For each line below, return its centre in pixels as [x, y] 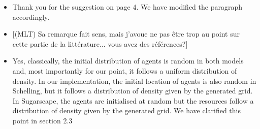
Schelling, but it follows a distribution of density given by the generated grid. [133, 91]
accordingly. [31, 17]
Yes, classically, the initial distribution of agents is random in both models [128, 61]
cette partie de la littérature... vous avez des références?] [100, 43]
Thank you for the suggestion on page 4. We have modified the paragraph [127, 7]
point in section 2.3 [42, 120]
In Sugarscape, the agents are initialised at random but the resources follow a [133, 100]
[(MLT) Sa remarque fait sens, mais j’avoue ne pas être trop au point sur [126, 34]
